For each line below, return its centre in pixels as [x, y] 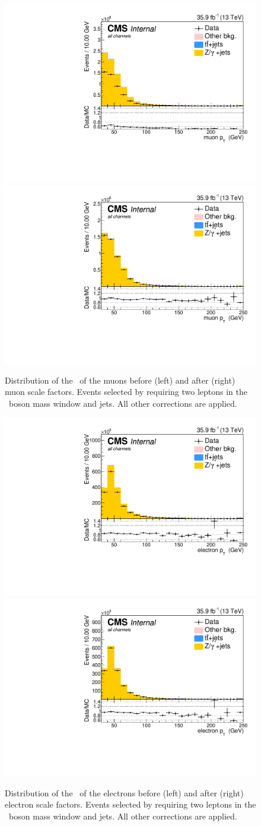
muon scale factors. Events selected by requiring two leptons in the [126, 392]
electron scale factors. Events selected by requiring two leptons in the [130, 804]
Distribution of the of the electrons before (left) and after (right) [124, 792]
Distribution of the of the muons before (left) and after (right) [120, 380]
